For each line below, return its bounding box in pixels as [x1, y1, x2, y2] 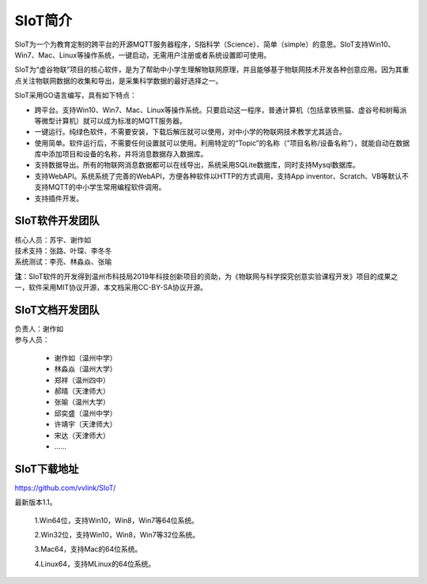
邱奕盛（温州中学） [54, 408, 117, 418]
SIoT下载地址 [14, 462, 79, 476]
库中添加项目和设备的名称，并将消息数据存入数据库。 [34, 149, 208, 159]
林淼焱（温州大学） [54, 364, 117, 374]
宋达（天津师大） [54, 431, 110, 440]
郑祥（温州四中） [54, 375, 110, 385]
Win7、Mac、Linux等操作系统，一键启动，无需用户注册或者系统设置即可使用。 [14, 50, 271, 59]
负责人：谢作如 [14, 324, 63, 333]
